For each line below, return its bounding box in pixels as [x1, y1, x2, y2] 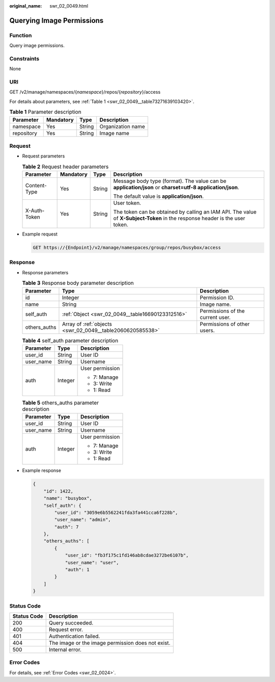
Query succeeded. [48, 619, 94, 626]
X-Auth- [25, 207, 45, 214]
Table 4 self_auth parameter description [22, 337, 119, 344]
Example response [22, 467, 61, 474]
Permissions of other [200, 320, 250, 327]
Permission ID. [200, 294, 234, 301]
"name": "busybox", [43, 495, 93, 502]
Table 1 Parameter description [9, 109, 81, 116]
